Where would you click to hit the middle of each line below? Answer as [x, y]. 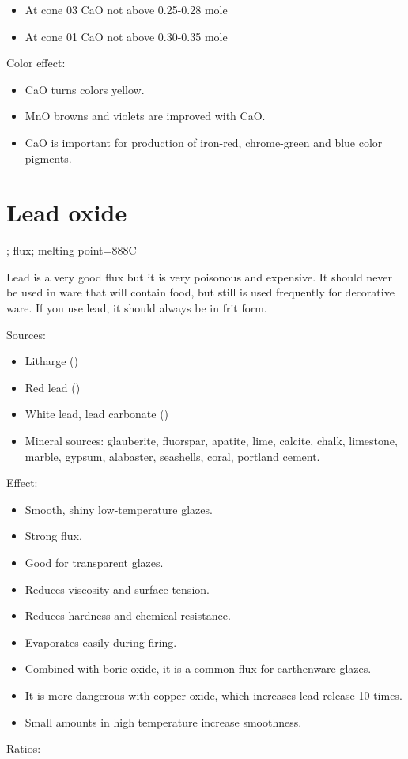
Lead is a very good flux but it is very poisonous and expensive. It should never [200, 276]
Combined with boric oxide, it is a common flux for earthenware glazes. [198, 668]
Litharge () [51, 361]
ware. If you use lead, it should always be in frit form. [137, 308]
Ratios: [24, 748]
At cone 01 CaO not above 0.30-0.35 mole [126, 36]
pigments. [48, 158]
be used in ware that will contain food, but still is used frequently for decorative [200, 292]
